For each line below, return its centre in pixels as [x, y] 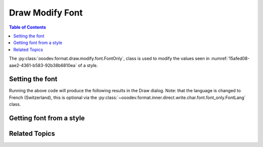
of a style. [88, 65]
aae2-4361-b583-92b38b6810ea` [43, 65]
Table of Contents [28, 27]
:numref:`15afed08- [230, 59]
